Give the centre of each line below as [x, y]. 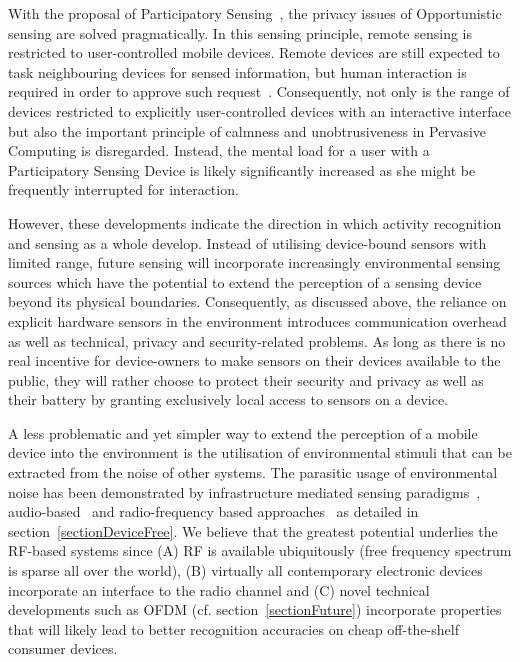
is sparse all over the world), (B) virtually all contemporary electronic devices [245, 570]
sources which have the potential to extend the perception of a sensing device [245, 281]
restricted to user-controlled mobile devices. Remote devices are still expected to [254, 52]
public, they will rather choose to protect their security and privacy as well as [246, 379]
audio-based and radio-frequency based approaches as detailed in [213, 511]
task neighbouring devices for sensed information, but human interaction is [237, 71]
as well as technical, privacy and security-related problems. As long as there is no [257, 340]
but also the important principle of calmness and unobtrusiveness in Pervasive [247, 130]
